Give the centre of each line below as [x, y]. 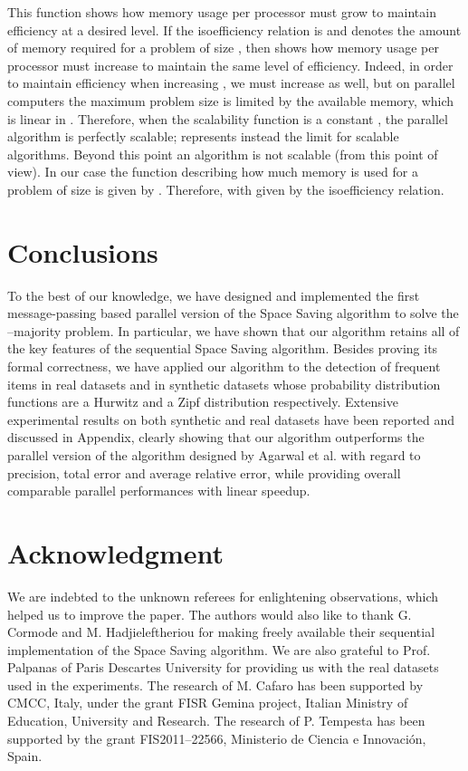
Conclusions [83, 251]
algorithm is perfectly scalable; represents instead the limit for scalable [203, 136]
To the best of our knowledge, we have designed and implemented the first [214, 295]
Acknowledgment [115, 552]
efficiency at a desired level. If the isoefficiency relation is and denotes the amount [234, 29]
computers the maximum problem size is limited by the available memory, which [231, 100]
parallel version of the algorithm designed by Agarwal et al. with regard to [214, 455]
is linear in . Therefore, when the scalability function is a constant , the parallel [228, 118]
